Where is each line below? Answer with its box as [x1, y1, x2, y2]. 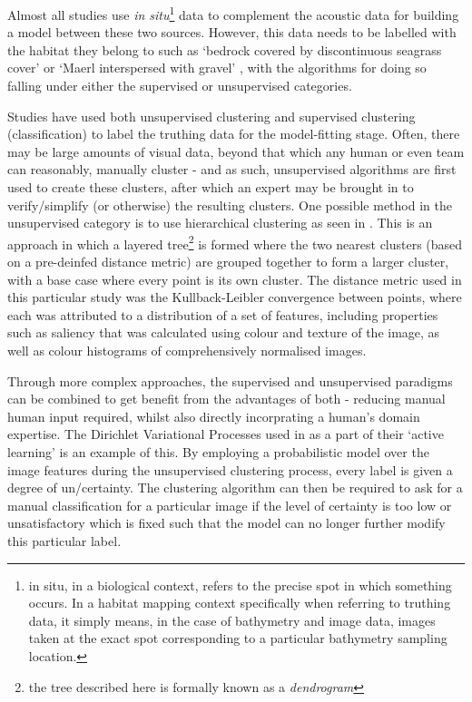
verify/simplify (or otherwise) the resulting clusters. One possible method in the [7, 195, 452, 214]
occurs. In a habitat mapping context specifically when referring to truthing [28, 593, 451, 612]
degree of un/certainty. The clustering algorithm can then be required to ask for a [7, 478, 463, 497]
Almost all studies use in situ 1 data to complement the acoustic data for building [7, 3, 459, 24]
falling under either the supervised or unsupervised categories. [7, 76, 352, 95]
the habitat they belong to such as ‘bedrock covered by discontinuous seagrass [7, 40, 442, 59]
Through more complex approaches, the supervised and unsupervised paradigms [7, 371, 453, 390]
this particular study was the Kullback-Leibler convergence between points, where [7, 288, 462, 307]
